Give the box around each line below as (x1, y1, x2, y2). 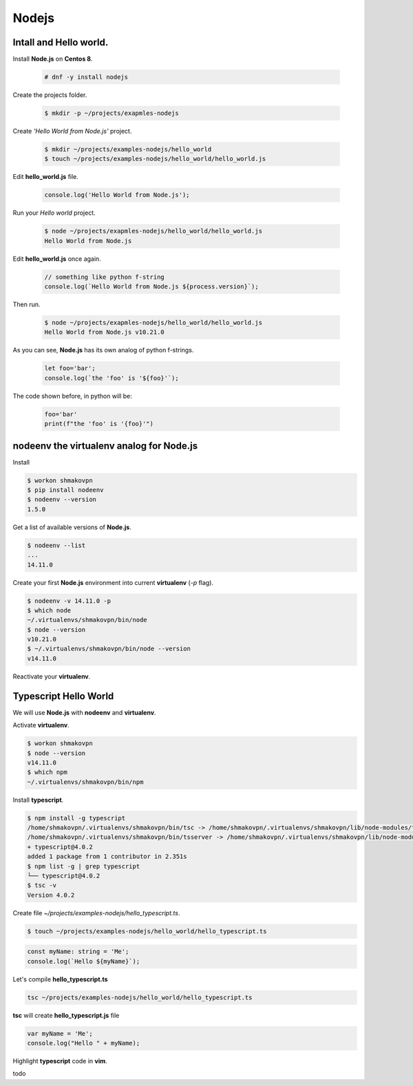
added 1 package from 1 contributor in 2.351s (27, 853, 187, 860)
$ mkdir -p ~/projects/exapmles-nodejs (44, 109, 179, 117)
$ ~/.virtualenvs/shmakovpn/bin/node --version (27, 645, 191, 653)
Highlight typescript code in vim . (12, 1057, 108, 1065)
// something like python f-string (44, 273, 165, 281)
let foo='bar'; (44, 365, 96, 372)
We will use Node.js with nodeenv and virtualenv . (12, 708, 156, 716)
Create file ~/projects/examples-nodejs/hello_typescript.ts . (12, 908, 180, 917)
